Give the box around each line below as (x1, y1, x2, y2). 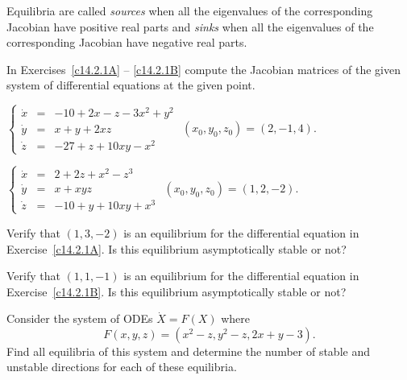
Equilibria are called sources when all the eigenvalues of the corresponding (6, 2, 373, 19)
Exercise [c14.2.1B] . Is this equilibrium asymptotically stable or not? (6, 283, 347, 299)
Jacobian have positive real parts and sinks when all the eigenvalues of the (6, 18, 374, 35)
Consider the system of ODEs (6, 310, 153, 327)
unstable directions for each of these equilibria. (6, 358, 237, 375)
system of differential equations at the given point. (6, 76, 255, 93)
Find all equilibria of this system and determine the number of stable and (6, 342, 370, 359)
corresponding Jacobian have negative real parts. (6, 34, 247, 51)
